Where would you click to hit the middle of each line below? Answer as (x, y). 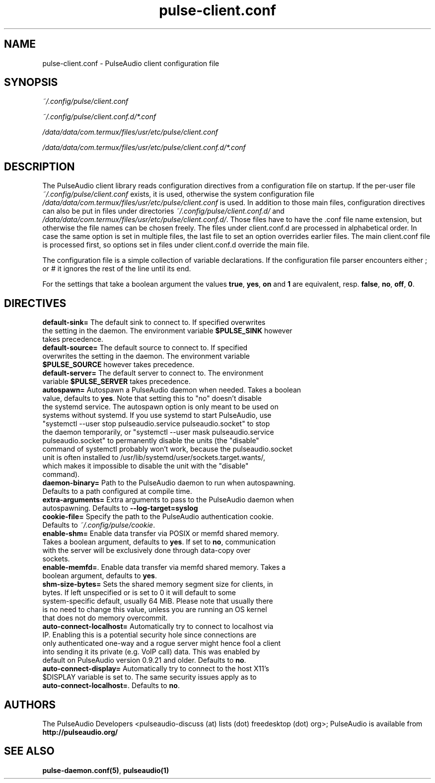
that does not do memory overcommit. (105, 618)
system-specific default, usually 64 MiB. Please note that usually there (158, 601)
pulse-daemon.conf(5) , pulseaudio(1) (106, 770)
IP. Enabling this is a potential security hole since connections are (149, 635)
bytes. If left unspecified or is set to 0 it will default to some (139, 593)
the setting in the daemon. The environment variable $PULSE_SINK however (167, 331)
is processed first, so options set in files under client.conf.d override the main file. (176, 245)
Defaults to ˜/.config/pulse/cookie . (99, 525)
